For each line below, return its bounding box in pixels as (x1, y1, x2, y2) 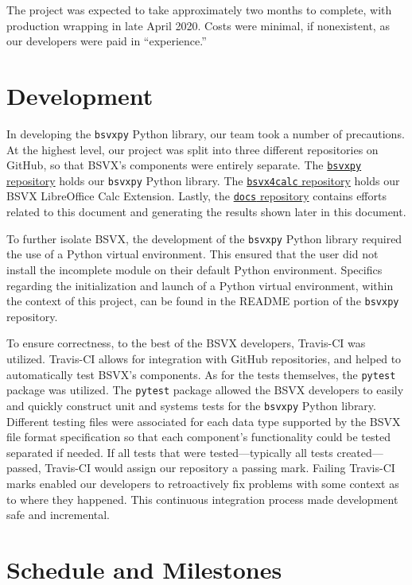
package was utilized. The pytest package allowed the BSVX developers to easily (6, 382, 404, 398)
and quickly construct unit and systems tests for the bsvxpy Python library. (6, 397, 376, 413)
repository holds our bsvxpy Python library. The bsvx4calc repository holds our (6, 172, 400, 188)
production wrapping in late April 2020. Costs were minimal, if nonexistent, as (6, 17, 390, 33)
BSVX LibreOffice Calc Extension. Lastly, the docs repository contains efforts (6, 188, 387, 204)
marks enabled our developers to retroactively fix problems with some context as (6, 475, 399, 491)
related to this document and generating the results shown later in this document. (6, 203, 406, 220)
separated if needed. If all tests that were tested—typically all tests (6, 444, 333, 460)
